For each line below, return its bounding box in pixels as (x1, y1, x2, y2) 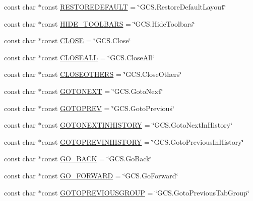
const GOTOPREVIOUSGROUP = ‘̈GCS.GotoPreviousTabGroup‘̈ (41, 187, 249, 197)
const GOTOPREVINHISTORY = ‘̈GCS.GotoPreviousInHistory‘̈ (41, 136, 244, 147)
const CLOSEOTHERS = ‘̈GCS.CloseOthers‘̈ (41, 69, 182, 79)
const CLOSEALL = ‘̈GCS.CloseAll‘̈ (41, 52, 154, 62)
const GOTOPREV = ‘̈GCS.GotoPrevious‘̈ (41, 103, 174, 113)
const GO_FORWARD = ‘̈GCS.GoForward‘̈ (41, 170, 178, 180)
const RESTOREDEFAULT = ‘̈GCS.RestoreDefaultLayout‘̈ (41, 2, 226, 12)
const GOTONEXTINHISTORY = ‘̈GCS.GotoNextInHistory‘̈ (41, 120, 232, 130)
